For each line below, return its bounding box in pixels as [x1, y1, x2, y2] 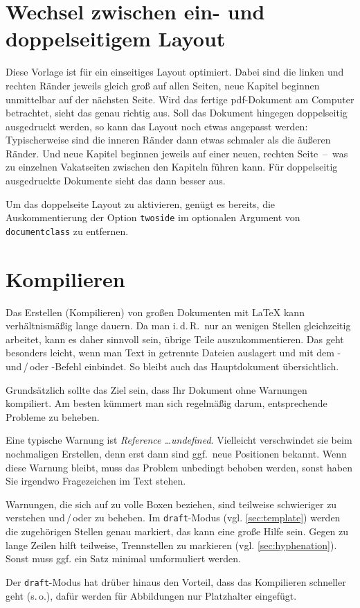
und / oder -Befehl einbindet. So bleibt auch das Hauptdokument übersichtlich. [6, 359, 339, 374]
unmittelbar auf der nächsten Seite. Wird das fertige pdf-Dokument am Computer [6, 92, 354, 106]
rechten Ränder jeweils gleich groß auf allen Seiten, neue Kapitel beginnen [6, 78, 320, 92]
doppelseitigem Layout [6, 24, 226, 53]
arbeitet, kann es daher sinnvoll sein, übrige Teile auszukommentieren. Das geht [6, 331, 344, 346]
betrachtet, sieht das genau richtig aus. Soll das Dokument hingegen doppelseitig [6, 105, 348, 120]
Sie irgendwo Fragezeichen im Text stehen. [6, 474, 186, 488]
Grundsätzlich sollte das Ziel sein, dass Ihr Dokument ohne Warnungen [6, 382, 307, 397]
